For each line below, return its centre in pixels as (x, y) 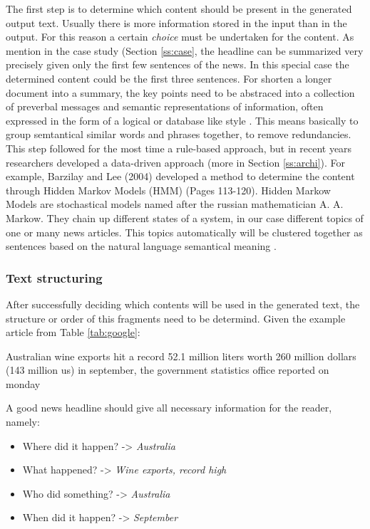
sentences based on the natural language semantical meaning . (141, 246)
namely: (23, 422)
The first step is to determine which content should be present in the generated (179, 9)
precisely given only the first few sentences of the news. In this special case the (178, 64)
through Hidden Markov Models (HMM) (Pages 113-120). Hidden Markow (168, 190)
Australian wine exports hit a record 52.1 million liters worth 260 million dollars (181, 356)
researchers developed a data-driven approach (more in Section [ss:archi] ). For (176, 162)
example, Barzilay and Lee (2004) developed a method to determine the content (180, 176)
